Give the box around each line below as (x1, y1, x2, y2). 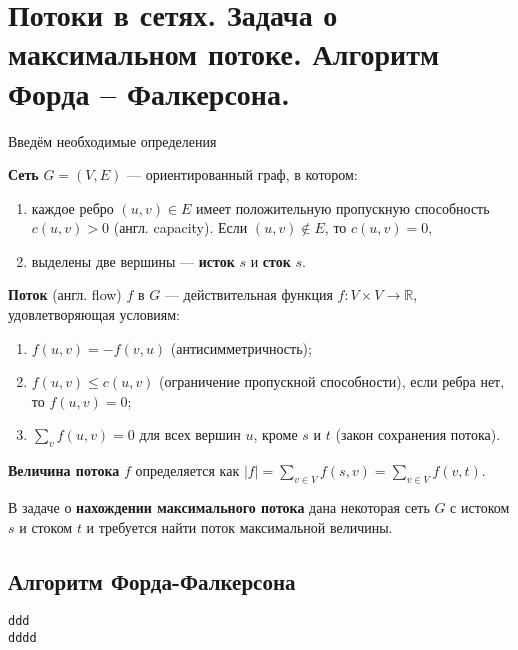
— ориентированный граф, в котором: (127, 164, 358, 185)
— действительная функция (164, 284, 333, 305)
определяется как (135, 460, 240, 481)
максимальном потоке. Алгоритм (8, 33, 440, 74)
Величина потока (8, 460, 120, 481)
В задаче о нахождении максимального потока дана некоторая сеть (8, 497, 430, 518)
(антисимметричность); (170, 337, 312, 358)
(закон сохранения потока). (335, 424, 501, 445)
